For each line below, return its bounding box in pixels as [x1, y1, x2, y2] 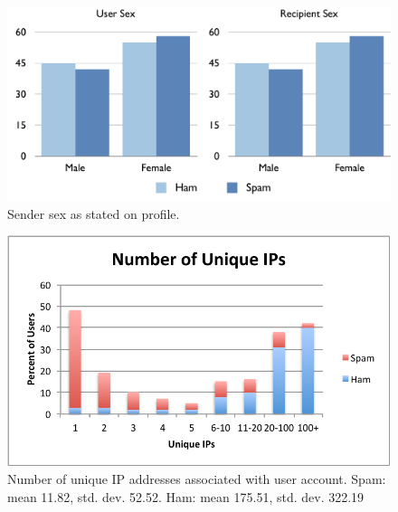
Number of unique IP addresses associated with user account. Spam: [7, 469, 386, 488]
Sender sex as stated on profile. [7, 204, 180, 223]
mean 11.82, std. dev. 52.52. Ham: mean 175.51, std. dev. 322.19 [7, 487, 365, 506]
